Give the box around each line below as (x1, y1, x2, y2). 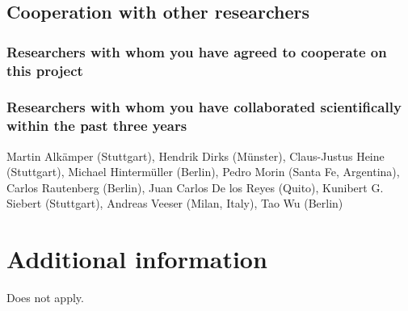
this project (6, 60, 83, 80)
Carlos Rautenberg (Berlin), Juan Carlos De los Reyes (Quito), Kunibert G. (6, 179, 384, 195)
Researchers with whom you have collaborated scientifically (6, 97, 402, 117)
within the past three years (6, 116, 187, 136)
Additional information (6, 242, 267, 275)
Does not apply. (6, 289, 84, 306)
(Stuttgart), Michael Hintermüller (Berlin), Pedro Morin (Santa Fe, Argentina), (6, 163, 400, 180)
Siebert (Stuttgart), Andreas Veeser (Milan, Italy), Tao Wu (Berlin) (6, 195, 343, 212)
